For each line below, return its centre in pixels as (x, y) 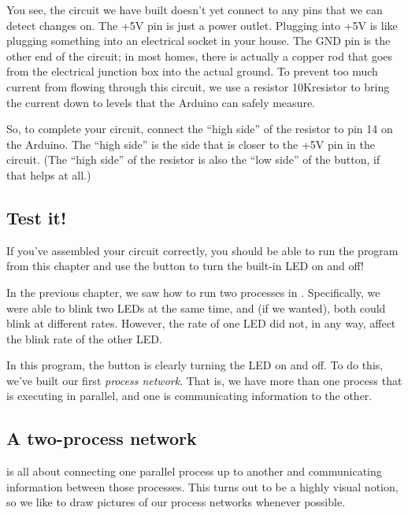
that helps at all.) (49, 174)
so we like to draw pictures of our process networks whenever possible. (176, 502)
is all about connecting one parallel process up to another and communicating (194, 471)
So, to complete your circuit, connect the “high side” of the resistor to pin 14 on (200, 129)
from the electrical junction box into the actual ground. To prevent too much (192, 71)
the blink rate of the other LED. (84, 338)
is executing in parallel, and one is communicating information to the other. (189, 396)
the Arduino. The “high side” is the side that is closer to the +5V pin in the (191, 144)
